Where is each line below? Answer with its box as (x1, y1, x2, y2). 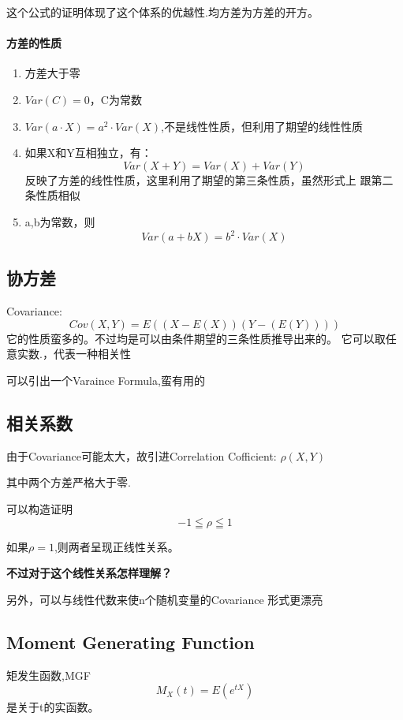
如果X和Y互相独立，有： (24, 144, 152, 161)
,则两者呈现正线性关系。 (54, 538, 179, 554)
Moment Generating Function (6, 629, 255, 654)
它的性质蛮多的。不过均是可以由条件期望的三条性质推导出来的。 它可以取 (6, 330, 386, 346)
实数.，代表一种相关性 (17, 345, 131, 362)
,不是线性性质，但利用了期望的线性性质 (161, 118, 363, 134)
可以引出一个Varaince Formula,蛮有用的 (6, 372, 205, 389)
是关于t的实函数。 (6, 699, 99, 715)
